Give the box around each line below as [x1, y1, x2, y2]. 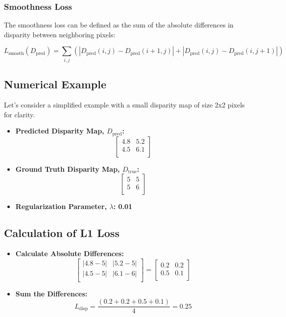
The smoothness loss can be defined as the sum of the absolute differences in [4, 20, 234, 30]
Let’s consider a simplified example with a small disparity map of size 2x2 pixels [4, 99, 245, 109]
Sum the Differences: [15, 288, 88, 298]
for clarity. [4, 109, 35, 119]
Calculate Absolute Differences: [15, 248, 124, 258]
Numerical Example [4, 77, 107, 92]
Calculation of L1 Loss [4, 225, 119, 240]
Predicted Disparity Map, [15, 126, 104, 136]
